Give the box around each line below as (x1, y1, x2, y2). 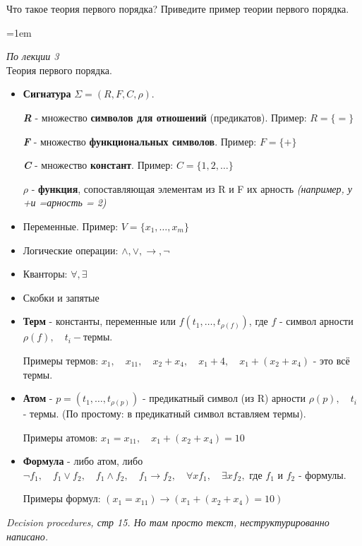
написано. (6, 528, 49, 543)
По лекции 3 (6, 49, 59, 64)
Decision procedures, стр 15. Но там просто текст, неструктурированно (6, 515, 330, 530)
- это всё (313, 352, 350, 367)
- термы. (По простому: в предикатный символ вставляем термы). (23, 406, 306, 421)
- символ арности (279, 314, 354, 328)
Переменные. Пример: (23, 218, 119, 233)
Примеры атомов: (23, 429, 98, 444)
